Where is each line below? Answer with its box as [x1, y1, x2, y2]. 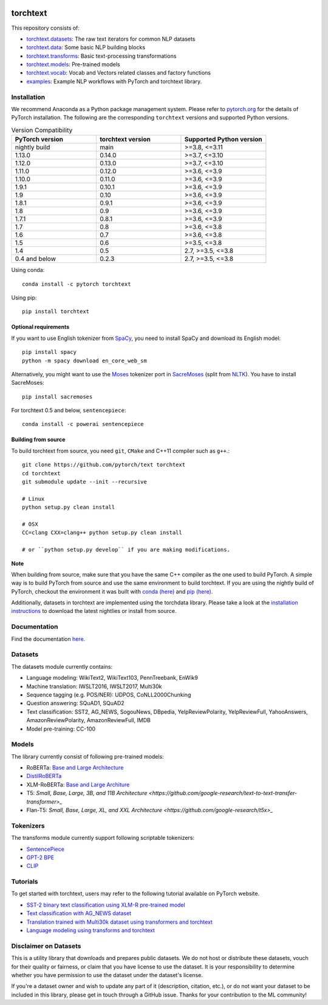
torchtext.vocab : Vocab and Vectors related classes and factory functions [26, 69, 211, 76]
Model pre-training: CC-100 [26, 725, 96, 733]
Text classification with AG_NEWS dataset [26, 910, 132, 917]
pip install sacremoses [22, 393, 93, 400]
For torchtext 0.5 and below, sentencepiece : [11, 407, 126, 414]
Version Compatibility [11, 126, 73, 134]
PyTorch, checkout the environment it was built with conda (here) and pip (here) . [11, 587, 213, 595]
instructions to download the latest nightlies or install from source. [11, 607, 177, 615]
